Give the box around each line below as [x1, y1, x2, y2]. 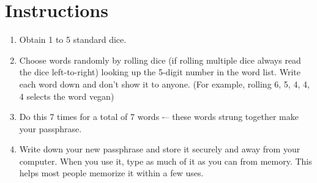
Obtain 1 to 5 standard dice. [19, 33, 127, 46]
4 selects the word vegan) [19, 89, 114, 102]
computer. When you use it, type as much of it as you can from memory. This [19, 154, 312, 167]
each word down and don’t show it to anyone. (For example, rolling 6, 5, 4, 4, [19, 77, 310, 90]
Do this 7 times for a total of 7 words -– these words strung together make [19, 110, 299, 123]
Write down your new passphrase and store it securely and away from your [19, 143, 300, 155]
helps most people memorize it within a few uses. [19, 166, 204, 179]
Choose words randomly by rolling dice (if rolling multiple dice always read [19, 53, 301, 66]
